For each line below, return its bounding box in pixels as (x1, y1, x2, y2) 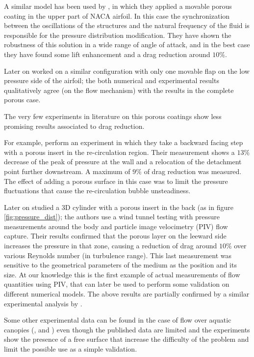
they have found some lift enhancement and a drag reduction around (4, 49, 210, 59)
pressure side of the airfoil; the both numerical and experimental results (4, 75, 219, 86)
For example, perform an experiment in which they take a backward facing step (4, 137, 243, 148)
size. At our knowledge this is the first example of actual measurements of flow (4, 269, 240, 279)
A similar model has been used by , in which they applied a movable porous (4, 1, 232, 11)
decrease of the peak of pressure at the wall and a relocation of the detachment (4, 156, 242, 167)
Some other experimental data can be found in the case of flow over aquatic (4, 315, 231, 325)
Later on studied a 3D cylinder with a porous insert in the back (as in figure (4, 202, 233, 212)
